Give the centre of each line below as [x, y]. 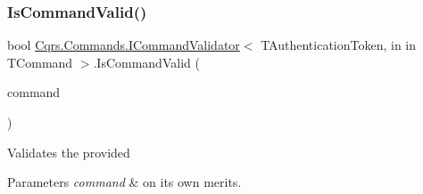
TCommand [40, 62]
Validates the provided [69, 152]
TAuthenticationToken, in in [339, 45]
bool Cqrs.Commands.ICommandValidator [124, 45]
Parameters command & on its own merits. [124, 182]
